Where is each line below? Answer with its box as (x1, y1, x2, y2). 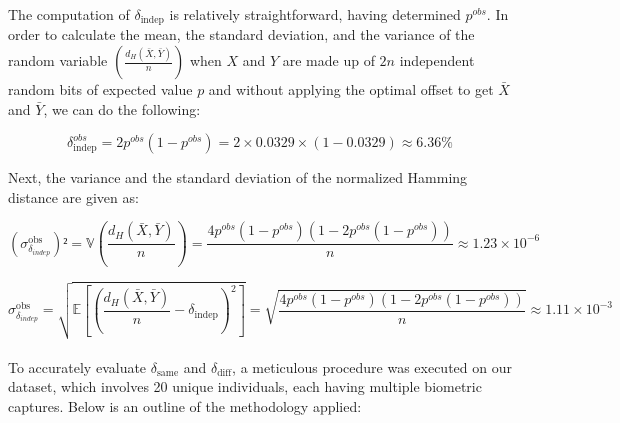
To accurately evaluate (8, 356, 147, 377)
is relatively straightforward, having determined (169, 4, 461, 24)
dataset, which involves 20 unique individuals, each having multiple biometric (8, 376, 482, 397)
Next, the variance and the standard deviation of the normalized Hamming (8, 167, 468, 188)
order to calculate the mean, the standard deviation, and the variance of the (8, 24, 475, 45)
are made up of (282, 50, 375, 71)
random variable (8, 50, 108, 71)
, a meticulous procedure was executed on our (232, 356, 512, 377)
